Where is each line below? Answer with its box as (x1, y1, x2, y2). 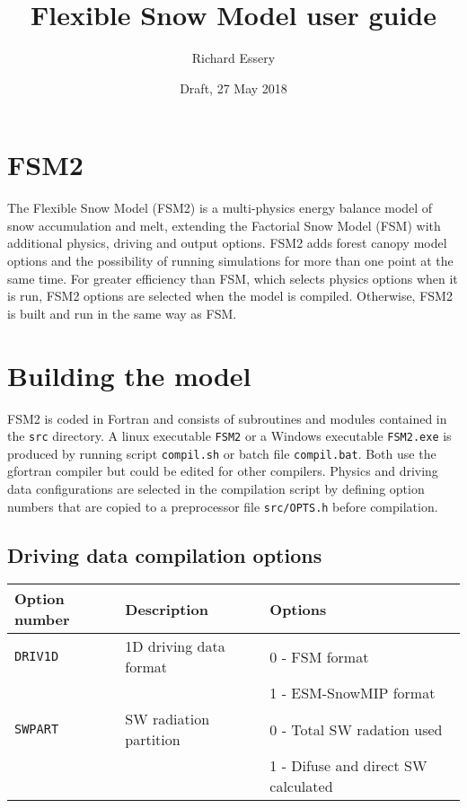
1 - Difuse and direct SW (269, 755, 427, 777)
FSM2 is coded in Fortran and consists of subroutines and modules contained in (7, 408, 447, 427)
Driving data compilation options (7, 540, 322, 568)
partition (125, 729, 181, 751)
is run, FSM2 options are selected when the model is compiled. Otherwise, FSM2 (7, 286, 453, 305)
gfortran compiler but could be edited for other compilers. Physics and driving (7, 461, 438, 480)
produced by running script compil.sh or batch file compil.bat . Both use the (7, 444, 436, 462)
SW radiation (125, 708, 210, 730)
